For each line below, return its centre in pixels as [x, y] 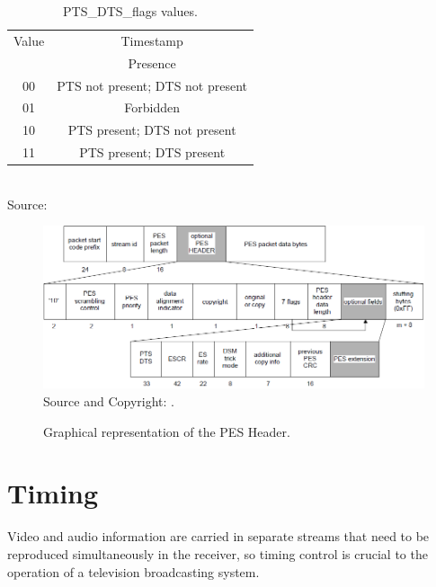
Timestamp [152, 40]
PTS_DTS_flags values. [130, 11]
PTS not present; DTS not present [152, 85]
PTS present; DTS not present [152, 130]
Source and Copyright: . [109, 401]
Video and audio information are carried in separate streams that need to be [218, 536]
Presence [152, 62]
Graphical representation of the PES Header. [167, 431]
